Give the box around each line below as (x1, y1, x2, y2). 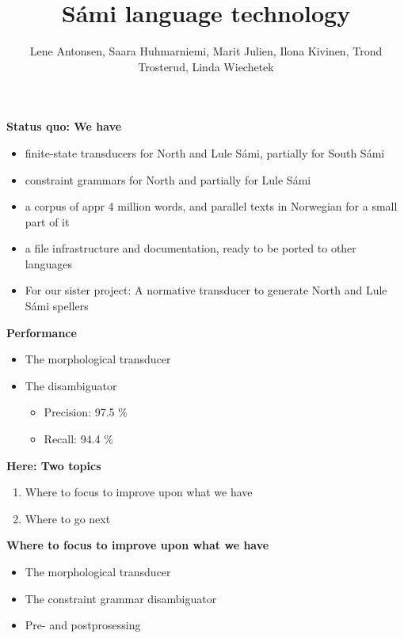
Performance (6, 324, 77, 340)
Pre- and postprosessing (25, 617, 141, 633)
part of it (25, 213, 70, 230)
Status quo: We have (6, 118, 122, 135)
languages (25, 255, 72, 272)
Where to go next (25, 510, 111, 526)
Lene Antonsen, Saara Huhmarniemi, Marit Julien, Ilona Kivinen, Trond (29, 43, 383, 59)
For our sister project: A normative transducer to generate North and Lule (25, 282, 387, 298)
